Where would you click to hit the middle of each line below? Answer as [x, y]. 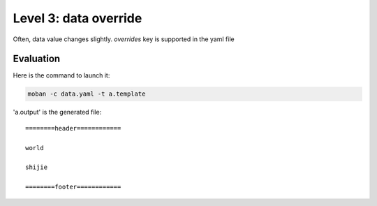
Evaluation [37, 59]
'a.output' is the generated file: [57, 112]
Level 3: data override [77, 18]
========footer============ [73, 187]
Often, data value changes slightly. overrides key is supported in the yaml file [124, 39]
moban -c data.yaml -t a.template [87, 94]
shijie [37, 167]
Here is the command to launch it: [61, 75]
